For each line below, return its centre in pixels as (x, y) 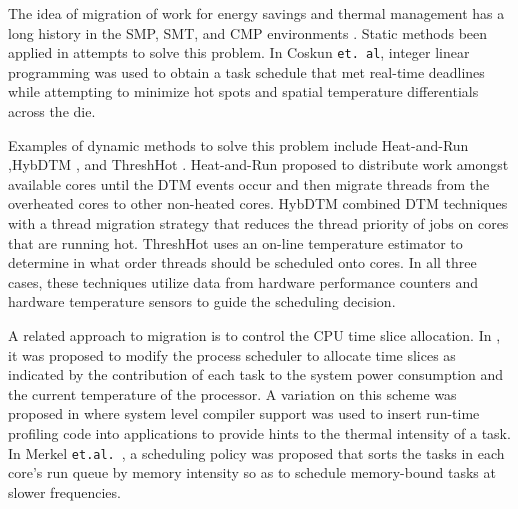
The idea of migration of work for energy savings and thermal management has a (256, 13)
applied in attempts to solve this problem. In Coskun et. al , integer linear (239, 52)
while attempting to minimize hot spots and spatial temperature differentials (243, 91)
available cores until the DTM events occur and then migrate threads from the (249, 183)
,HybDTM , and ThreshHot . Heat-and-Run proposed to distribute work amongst (258, 164)
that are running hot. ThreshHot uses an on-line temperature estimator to (235, 242)
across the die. (52, 111)
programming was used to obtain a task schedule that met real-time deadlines (246, 71)
